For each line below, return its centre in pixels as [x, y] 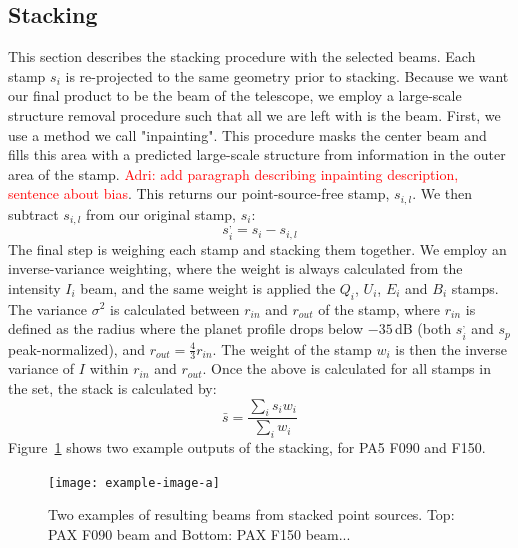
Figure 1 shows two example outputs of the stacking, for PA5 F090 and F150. [247, 447]
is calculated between [174, 308]
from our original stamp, [161, 213]
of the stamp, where [379, 308]
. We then [442, 193]
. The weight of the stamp [292, 348]
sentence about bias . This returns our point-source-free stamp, [199, 193]
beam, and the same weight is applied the [208, 287]
